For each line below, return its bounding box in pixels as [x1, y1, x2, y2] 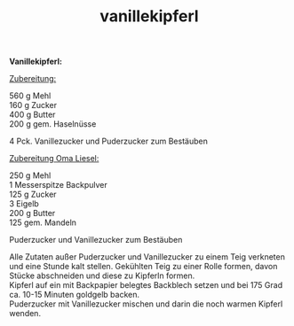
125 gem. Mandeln [9, 217, 77, 228]
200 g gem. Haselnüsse [9, 119, 97, 129]
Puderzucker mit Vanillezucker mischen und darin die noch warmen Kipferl [9, 299, 283, 309]
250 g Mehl [9, 170, 52, 181]
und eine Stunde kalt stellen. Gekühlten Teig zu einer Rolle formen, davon [9, 261, 278, 272]
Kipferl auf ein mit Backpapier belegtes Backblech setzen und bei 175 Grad [9, 280, 283, 291]
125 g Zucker [9, 189, 57, 200]
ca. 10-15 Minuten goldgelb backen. [9, 290, 140, 300]
